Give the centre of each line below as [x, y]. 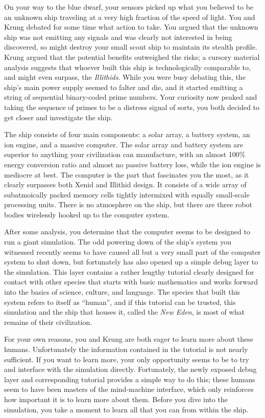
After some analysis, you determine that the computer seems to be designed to [127, 232]
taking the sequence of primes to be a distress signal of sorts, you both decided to [132, 107]
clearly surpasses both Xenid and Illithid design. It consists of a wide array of [125, 184]
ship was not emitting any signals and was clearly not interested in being [118, 37]
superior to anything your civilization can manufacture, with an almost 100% [125, 154]
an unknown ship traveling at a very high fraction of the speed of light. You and [130, 17]
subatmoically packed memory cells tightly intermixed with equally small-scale [127, 194]
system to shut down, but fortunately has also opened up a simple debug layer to [131, 262]
